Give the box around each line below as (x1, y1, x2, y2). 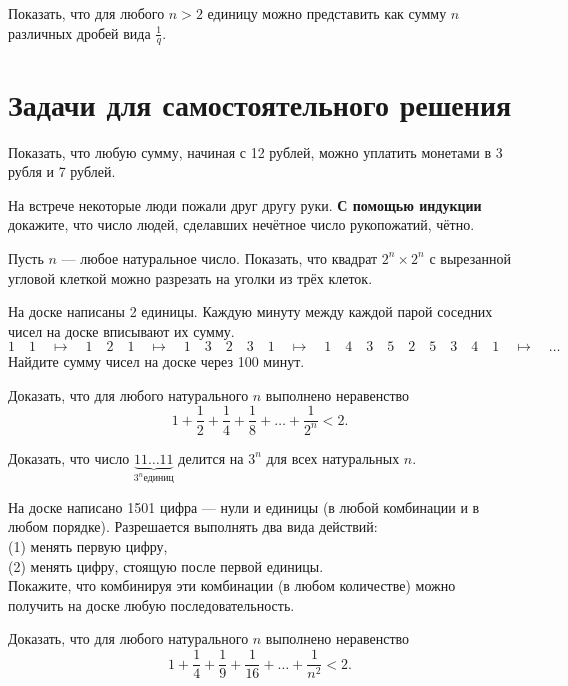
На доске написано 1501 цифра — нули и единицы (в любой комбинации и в (8, 496, 480, 517)
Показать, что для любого (8, 3, 165, 23)
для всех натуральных (266, 447, 400, 468)
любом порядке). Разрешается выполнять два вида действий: (8, 516, 378, 537)
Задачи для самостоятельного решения (8, 83, 512, 124)
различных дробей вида (8, 22, 151, 43)
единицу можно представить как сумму (207, 3, 447, 23)
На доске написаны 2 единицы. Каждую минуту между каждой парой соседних (8, 301, 493, 322)
